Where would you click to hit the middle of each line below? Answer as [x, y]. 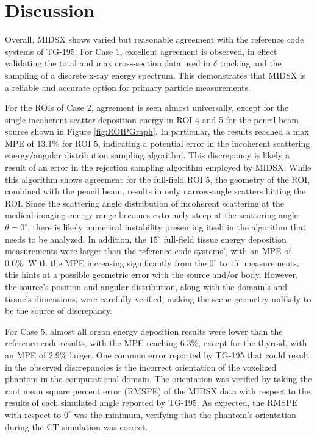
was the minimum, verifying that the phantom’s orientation [185, 414]
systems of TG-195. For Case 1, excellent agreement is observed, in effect [141, 51]
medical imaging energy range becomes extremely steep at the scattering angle [151, 215]
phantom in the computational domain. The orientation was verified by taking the [158, 379]
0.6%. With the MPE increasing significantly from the [106, 262]
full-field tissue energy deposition [225, 239]
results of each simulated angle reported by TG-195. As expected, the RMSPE [151, 403]
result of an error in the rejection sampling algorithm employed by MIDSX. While [158, 167]
